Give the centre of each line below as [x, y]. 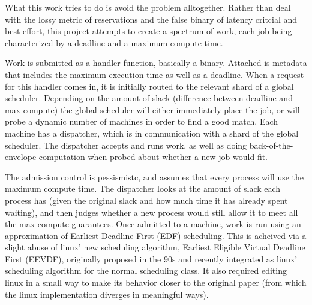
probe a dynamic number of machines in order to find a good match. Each [142, 121]
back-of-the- [271, 145]
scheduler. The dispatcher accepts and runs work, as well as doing [126, 145]
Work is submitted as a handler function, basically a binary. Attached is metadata [156, 63]
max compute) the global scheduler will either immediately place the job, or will [152, 109]
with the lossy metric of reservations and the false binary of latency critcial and [151, 19]
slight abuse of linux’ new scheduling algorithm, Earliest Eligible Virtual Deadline [155, 247]
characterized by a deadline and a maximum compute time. [114, 42]
